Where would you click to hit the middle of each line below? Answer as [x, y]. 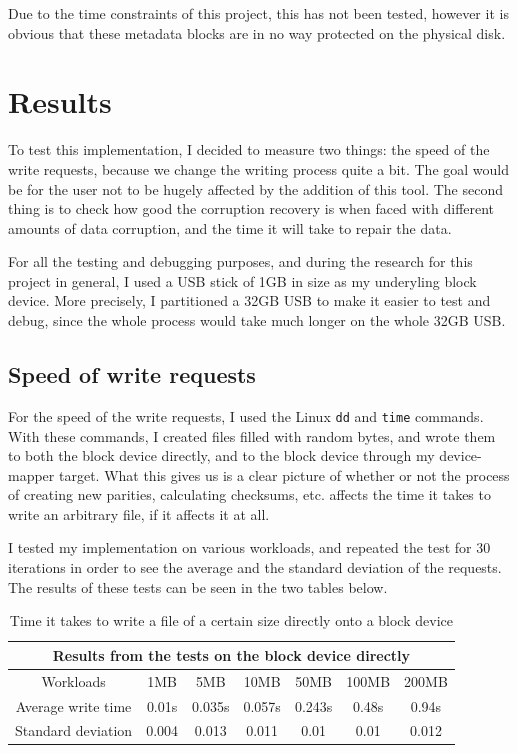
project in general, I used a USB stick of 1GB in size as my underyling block [242, 280]
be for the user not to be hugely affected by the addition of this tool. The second [255, 188]
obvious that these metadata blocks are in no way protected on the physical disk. [257, 32]
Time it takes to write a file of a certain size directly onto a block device [231, 620]
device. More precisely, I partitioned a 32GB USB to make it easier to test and [249, 300]
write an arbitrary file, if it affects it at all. [139, 513]
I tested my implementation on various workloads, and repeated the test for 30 [249, 547]
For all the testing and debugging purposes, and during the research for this [240, 261]
